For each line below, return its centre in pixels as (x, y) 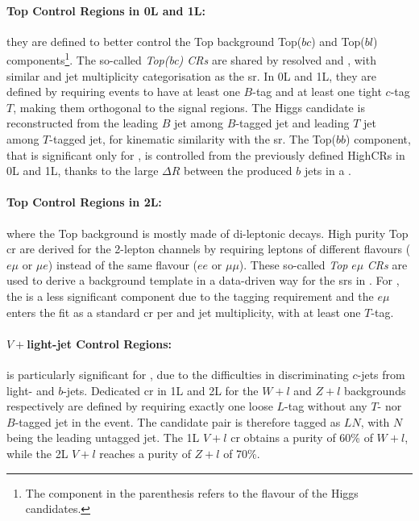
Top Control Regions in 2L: (84, 202)
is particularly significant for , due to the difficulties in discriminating (178, 374)
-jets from (381, 374)
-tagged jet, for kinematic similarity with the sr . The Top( (193, 139)
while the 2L (37, 453)
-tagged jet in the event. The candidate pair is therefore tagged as (178, 421)
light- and (31, 390)
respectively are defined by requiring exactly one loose (140, 406)
